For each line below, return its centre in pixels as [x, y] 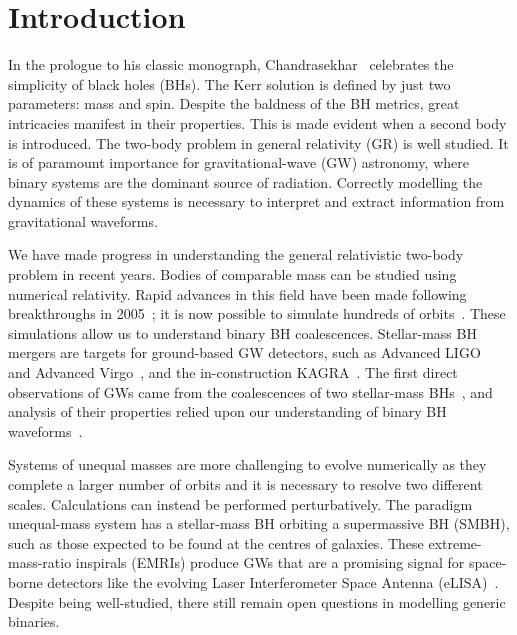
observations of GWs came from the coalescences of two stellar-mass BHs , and [250, 391]
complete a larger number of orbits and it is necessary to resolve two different [245, 484]
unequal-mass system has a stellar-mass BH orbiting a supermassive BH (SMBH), [259, 523]
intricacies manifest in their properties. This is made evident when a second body [257, 122]
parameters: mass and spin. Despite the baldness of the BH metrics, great [234, 103]
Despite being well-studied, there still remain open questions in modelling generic [257, 601]
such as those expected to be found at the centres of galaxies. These [216, 542]
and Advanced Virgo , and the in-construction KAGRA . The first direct [233, 372]
